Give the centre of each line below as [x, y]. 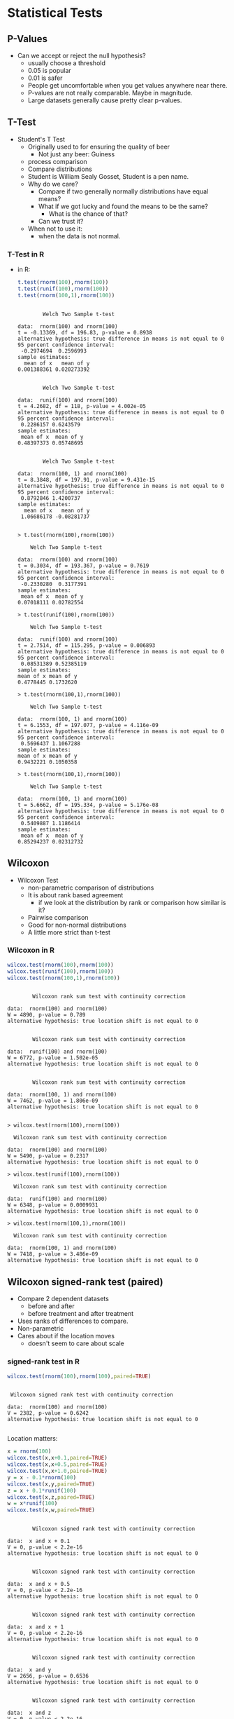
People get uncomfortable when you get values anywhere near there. [127, 85]
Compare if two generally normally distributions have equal [123, 191]
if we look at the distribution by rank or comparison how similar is [132, 902]
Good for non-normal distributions [77, 925]
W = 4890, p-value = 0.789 [46, 1015]
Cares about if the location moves [66, 1336]
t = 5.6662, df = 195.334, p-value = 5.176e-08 [88, 805]
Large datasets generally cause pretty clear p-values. [105, 100]
